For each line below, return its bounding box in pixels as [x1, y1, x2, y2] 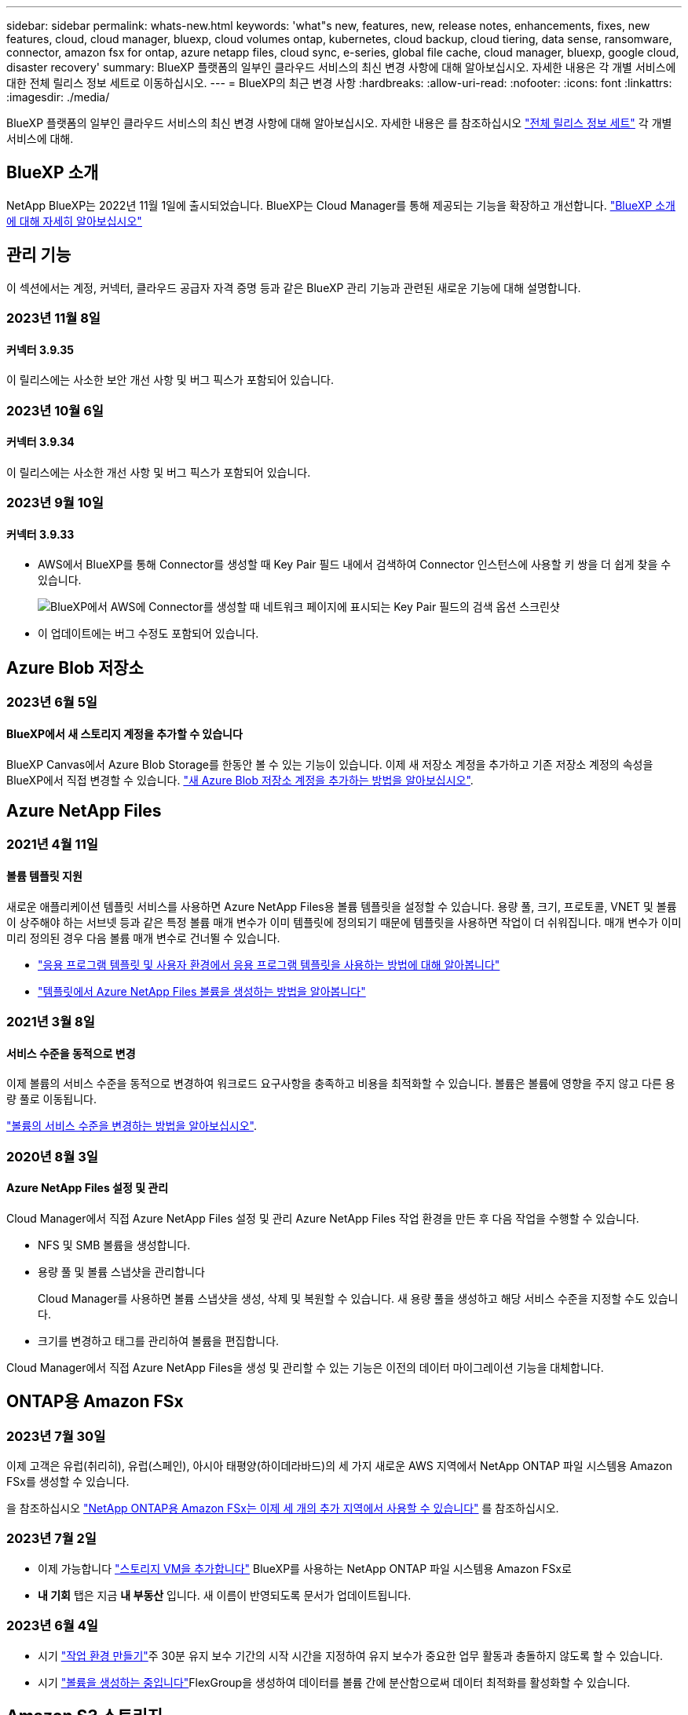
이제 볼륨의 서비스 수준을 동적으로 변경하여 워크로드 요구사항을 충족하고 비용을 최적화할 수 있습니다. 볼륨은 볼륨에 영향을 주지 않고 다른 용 [6, 1077, 675, 1091]
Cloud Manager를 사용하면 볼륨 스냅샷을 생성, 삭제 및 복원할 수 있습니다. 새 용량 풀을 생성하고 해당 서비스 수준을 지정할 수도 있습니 [38, 1291, 679, 1305]
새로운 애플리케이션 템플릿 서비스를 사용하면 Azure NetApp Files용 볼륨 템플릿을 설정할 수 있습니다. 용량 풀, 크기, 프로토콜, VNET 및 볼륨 [6, 899, 677, 913]
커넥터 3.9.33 [6, 527, 75, 541]
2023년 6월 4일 [6, 1618, 98, 1634]
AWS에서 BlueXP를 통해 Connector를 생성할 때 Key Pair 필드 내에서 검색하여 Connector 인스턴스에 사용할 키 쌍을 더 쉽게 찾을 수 [38, 558, 672, 572]
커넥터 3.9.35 [6, 342, 74, 357]
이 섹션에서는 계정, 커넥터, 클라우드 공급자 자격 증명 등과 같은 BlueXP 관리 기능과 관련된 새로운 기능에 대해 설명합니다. [6, 280, 581, 294]
